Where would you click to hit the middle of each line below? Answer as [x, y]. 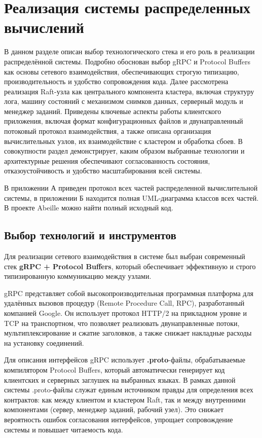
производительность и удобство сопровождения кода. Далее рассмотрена [116, 81]
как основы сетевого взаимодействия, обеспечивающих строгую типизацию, [122, 71]
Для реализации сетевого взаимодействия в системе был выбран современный [125, 256]
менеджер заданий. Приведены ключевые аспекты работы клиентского [113, 111]
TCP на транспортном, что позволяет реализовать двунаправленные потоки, [122, 323]
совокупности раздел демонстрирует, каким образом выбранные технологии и [124, 151]
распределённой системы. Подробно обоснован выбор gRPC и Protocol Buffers [127, 61]
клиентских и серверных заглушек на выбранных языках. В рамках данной [120, 379]
